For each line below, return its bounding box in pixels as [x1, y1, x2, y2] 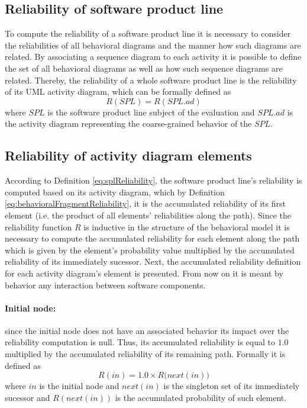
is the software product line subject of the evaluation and [47, 105, 255, 118]
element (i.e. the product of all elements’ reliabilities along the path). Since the [5, 208, 292, 221]
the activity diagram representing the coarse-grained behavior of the [5, 117, 252, 130]
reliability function [5, 220, 72, 233]
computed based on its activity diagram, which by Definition [5, 185, 225, 198]
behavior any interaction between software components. [5, 278, 206, 291]
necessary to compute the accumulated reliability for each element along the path [5, 232, 300, 245]
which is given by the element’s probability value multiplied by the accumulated [5, 243, 295, 256]
